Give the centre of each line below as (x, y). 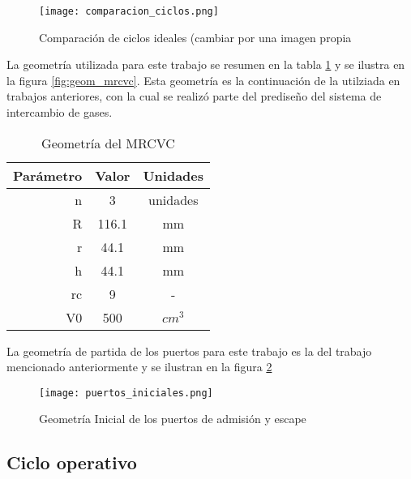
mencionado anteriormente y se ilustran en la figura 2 (139, 367)
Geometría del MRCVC (108, 143)
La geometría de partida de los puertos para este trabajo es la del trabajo (189, 351)
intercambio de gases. (60, 112)
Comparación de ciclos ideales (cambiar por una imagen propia (195, 37)
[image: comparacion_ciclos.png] (129, 11)
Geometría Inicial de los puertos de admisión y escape (173, 419)
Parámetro (48, 175)
